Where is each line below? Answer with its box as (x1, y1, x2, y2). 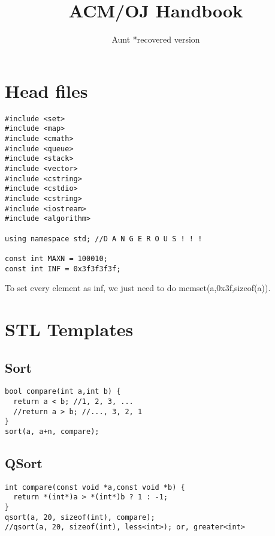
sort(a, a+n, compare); (5, 427, 99, 436)
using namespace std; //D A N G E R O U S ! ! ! (5, 234, 203, 243)
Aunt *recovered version (111, 33, 200, 46)
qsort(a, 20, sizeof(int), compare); (5, 513, 155, 522)
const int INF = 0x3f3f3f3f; (5, 264, 121, 273)
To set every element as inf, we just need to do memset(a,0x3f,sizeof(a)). (5, 282, 271, 294)
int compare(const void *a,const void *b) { (5, 483, 185, 492)
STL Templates (5, 316, 134, 341)
